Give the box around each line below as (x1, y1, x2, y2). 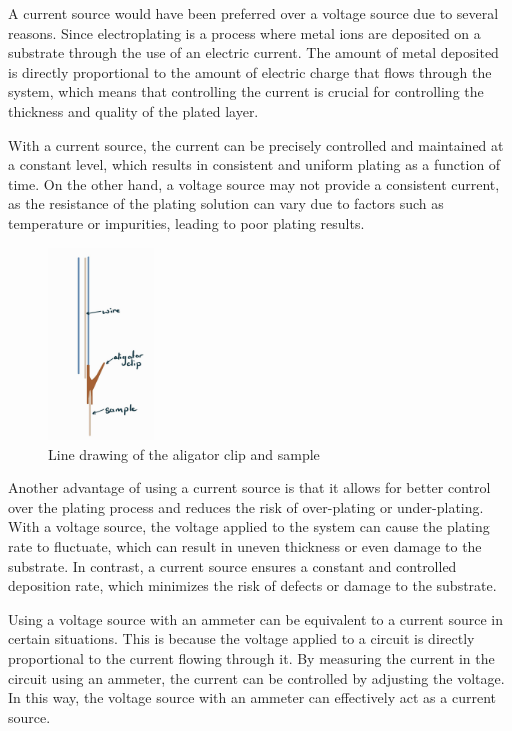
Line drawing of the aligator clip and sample (48, 443, 320, 464)
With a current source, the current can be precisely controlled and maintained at (8, 134, 504, 155)
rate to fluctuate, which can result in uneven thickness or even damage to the (8, 535, 482, 556)
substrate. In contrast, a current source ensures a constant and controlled (8, 555, 457, 576)
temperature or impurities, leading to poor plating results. (8, 212, 365, 233)
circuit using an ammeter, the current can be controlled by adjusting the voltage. (8, 667, 505, 688)
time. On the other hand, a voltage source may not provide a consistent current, (8, 173, 500, 194)
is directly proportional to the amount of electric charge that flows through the (8, 61, 492, 82)
